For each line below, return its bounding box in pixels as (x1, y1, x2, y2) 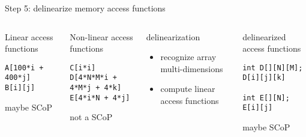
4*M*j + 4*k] (70, 84, 122, 93)
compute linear (160, 82, 215, 95)
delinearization (146, 30, 200, 43)
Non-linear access (70, 30, 133, 43)
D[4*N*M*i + (70, 73, 117, 82)
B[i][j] (5, 84, 35, 93)
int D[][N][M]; (242, 63, 303, 72)
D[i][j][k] (242, 73, 286, 82)
